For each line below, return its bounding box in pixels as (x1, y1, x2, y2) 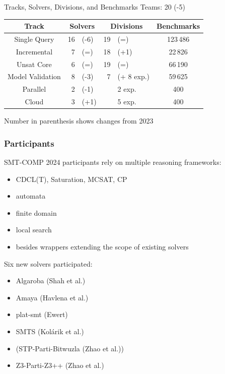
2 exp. (117, 84, 136, 94)
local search (16, 224, 52, 235)
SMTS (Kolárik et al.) (16, 326, 84, 336)
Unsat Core (17, 58, 52, 69)
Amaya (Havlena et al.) (16, 292, 89, 302)
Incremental (16, 46, 53, 56)
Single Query (14, 33, 54, 44)
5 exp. (117, 96, 136, 107)
